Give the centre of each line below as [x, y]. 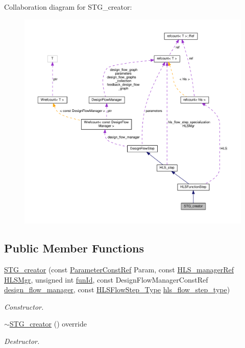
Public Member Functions [74, 248]
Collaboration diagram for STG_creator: [68, 7]
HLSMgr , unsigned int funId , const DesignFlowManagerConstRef [106, 279]
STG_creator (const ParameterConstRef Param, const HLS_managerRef [119, 269]
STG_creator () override [48, 324]
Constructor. [24, 306]
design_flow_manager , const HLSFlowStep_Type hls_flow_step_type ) [117, 289]
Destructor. [22, 341]
